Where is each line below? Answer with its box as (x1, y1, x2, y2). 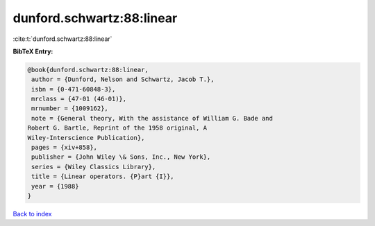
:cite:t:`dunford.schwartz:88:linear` (12, 35, 112, 43)
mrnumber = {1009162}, (31, 105, 109, 112)
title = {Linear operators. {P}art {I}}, (31, 173, 174, 180)
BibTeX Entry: (12, 47, 53, 55)
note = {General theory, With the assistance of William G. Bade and (31, 114, 274, 122)
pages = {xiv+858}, (31, 144, 97, 152)
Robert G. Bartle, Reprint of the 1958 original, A (27, 124, 208, 132)
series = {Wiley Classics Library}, (31, 163, 156, 171)
